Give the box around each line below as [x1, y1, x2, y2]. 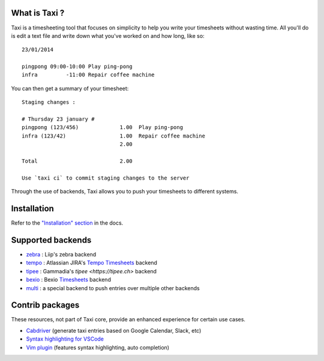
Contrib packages [11, 300, 80, 311]
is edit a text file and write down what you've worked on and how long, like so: [11, 32, 205, 39]
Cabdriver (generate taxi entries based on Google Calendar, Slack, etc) [26, 327, 202, 334]
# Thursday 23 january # [22, 116, 95, 123]
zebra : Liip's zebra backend [26, 250, 97, 258]
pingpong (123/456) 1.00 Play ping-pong [22, 124, 183, 131]
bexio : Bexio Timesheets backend [26, 276, 111, 284]
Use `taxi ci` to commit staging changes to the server [22, 174, 190, 181]
